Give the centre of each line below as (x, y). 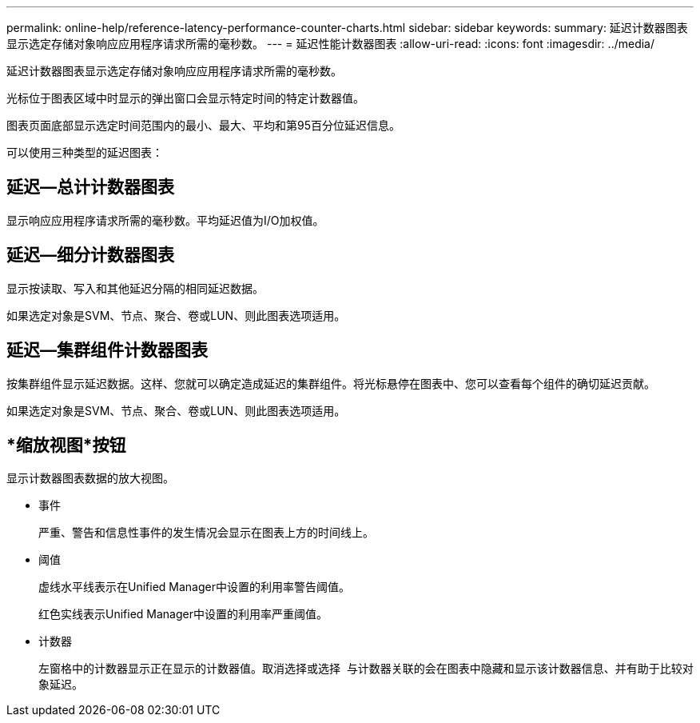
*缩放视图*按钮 (66, 445)
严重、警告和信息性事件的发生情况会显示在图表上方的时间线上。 (206, 533)
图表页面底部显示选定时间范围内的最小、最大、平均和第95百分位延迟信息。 (203, 125)
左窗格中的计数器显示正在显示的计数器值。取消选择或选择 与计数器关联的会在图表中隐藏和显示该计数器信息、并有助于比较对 (366, 669)
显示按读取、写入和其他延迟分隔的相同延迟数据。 (135, 288)
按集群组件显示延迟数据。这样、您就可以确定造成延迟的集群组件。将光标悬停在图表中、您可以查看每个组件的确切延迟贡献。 (331, 383)
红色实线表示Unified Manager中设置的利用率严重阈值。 (183, 614)
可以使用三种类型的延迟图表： (85, 152)
